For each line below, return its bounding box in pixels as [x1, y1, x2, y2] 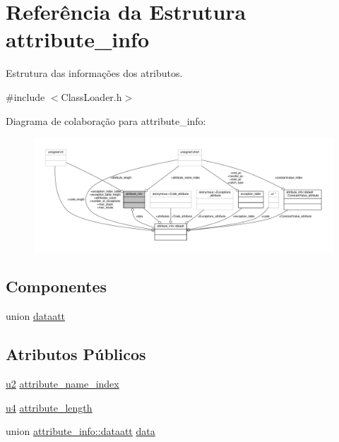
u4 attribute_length [6, 400, 93, 414]
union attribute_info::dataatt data [6, 424, 155, 438]
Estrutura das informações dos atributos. [6, 66, 183, 80]
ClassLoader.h [61, 89, 122, 104]
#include [6, 89, 45, 104]
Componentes [6, 275, 107, 297]
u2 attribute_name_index [6, 376, 119, 390]
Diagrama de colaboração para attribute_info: [6, 113, 206, 128]
